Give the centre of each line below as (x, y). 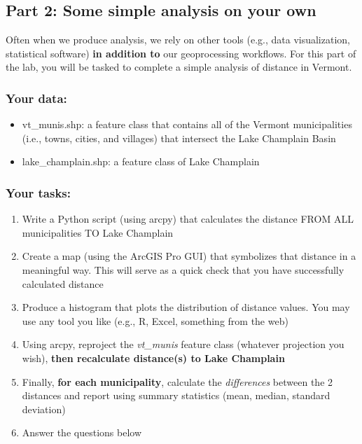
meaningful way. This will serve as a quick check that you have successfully (183, 269)
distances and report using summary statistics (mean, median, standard (176, 395)
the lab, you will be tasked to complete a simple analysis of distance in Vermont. (179, 67)
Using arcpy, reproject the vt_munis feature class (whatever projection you (183, 344)
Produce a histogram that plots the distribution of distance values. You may (186, 307)
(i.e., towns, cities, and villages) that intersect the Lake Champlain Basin (179, 138)
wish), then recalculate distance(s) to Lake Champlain (153, 358)
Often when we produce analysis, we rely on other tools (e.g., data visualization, (178, 40)
